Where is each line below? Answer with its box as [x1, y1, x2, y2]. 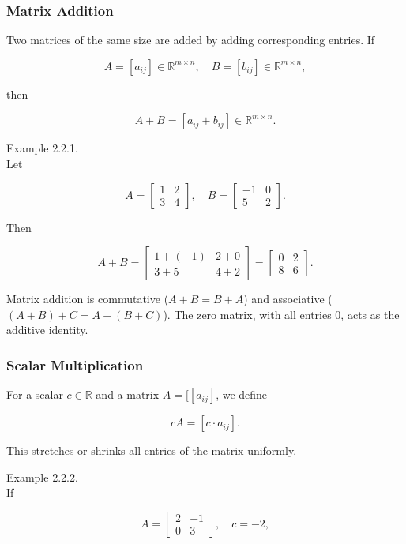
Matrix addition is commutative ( [6, 291, 169, 307]
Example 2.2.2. [6, 468, 78, 485]
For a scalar [6, 386, 63, 403]
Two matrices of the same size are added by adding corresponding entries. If [6, 32, 375, 48]
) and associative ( [243, 291, 333, 307]
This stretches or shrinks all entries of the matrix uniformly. [6, 442, 297, 459]
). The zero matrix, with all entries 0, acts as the [163, 306, 400, 322]
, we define [216, 386, 268, 403]
